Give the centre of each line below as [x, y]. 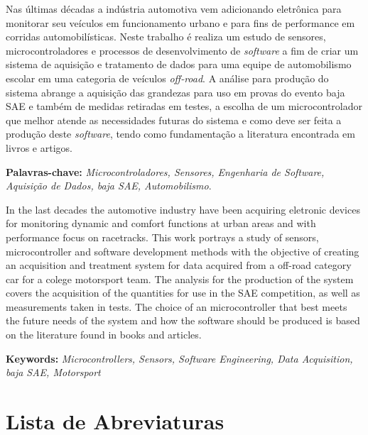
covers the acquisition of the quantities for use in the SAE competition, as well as [183, 293]
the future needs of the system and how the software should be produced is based [183, 320]
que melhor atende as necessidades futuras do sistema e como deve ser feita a [174, 120]
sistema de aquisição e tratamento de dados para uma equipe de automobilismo [179, 64]
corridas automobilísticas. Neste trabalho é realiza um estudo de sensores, [166, 37]
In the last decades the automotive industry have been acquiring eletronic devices [183, 209]
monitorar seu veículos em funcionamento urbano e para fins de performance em [180, 22]
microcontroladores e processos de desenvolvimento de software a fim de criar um [182, 50]
